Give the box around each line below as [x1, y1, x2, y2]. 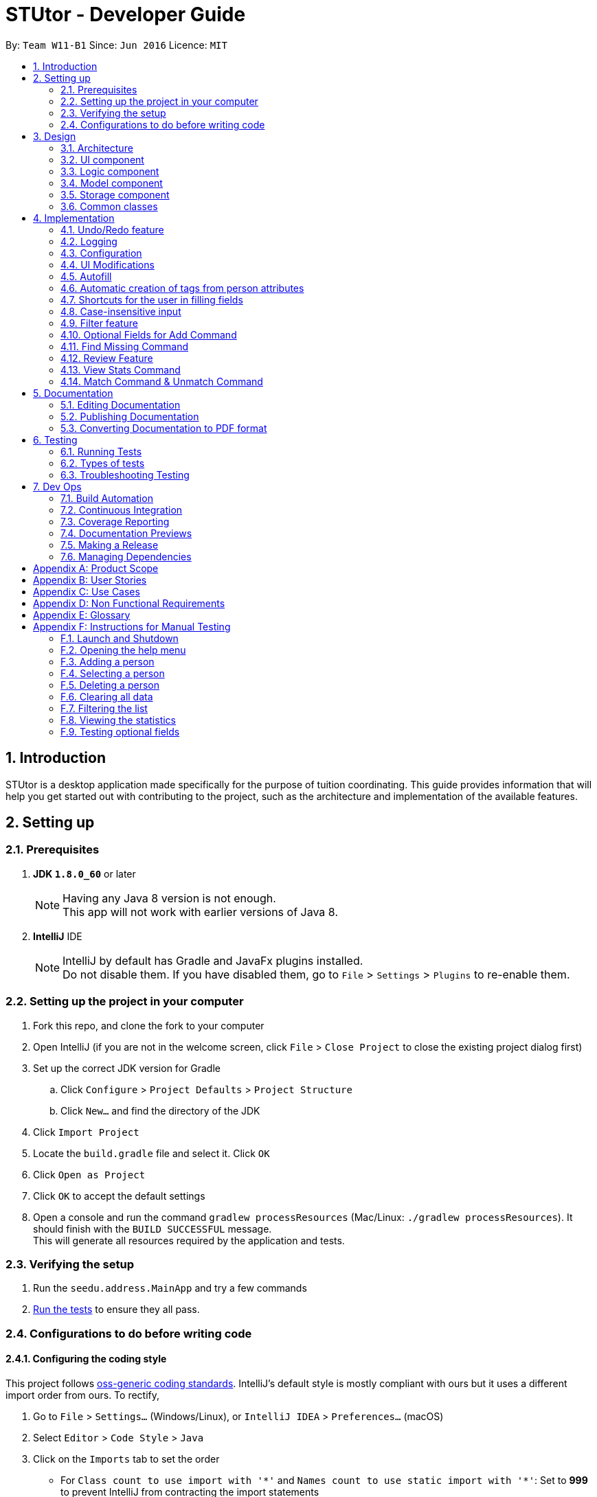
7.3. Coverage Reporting [60, 515, 170, 527]
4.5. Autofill [60, 270, 112, 282]
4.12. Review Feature [60, 352, 153, 364]
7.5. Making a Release [60, 538, 159, 551]
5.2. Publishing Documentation [60, 410, 199, 422]
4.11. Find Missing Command [60, 340, 189, 352]
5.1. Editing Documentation [60, 398, 181, 411]
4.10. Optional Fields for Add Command [60, 328, 237, 341]
